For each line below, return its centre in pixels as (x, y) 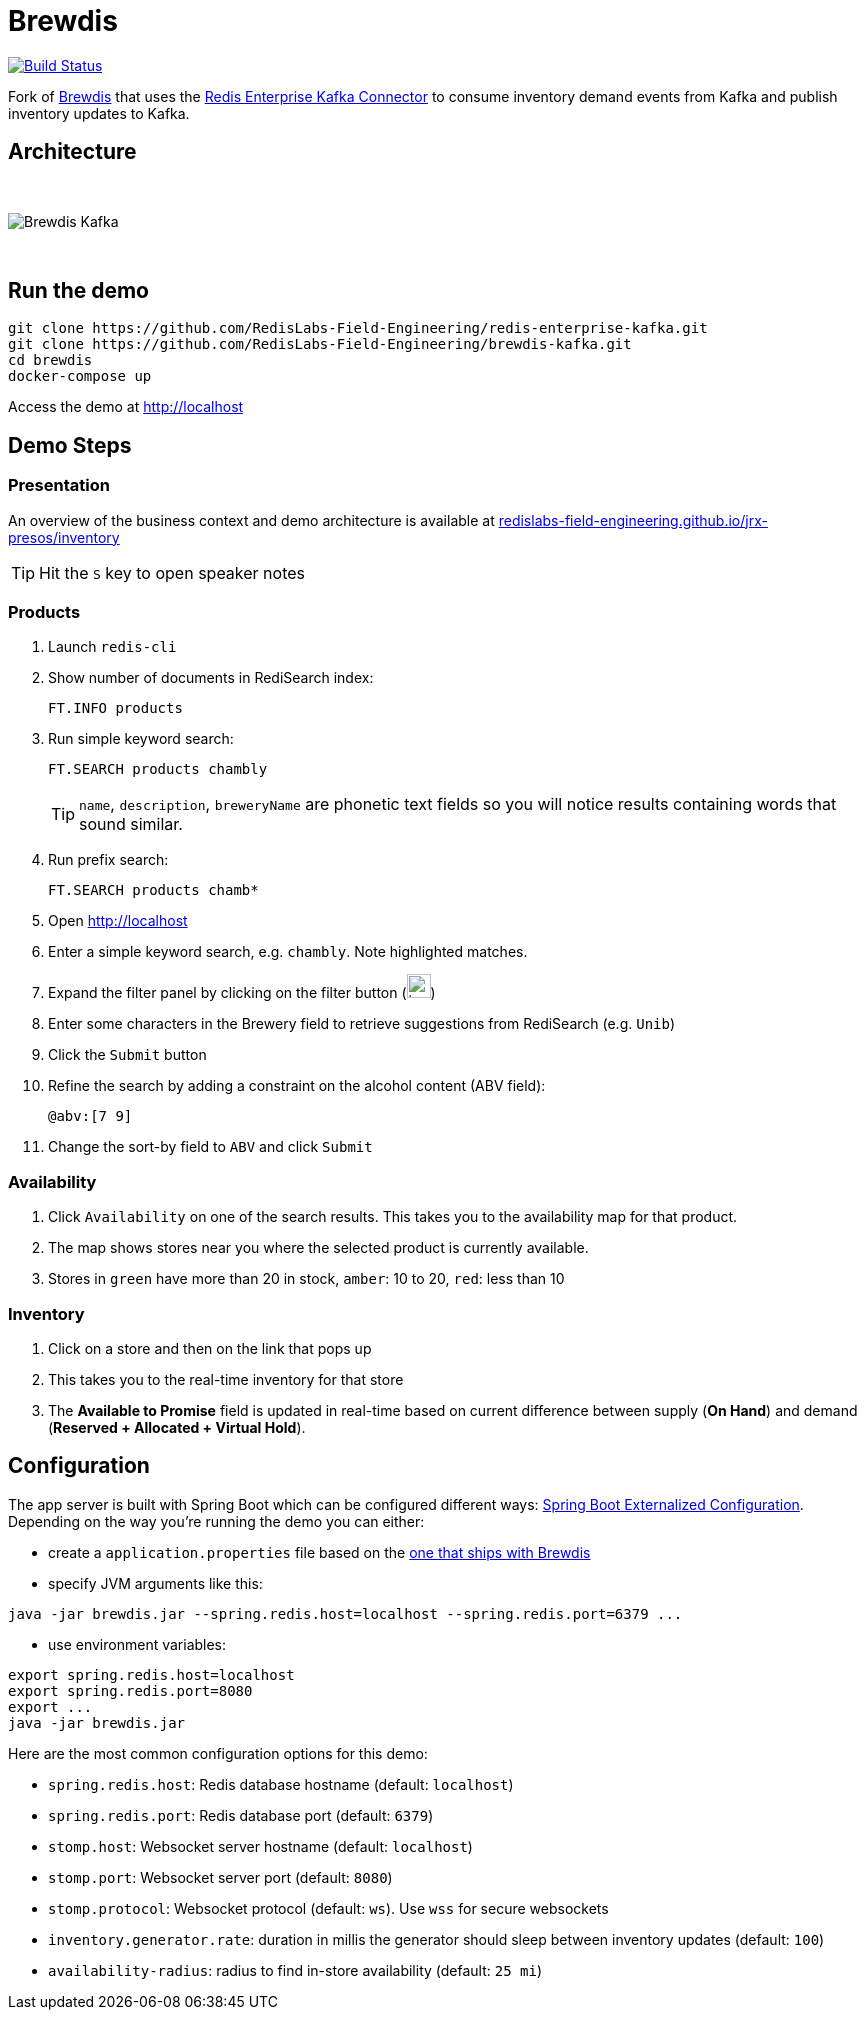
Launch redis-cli (112, 647)
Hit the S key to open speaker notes (172, 572)
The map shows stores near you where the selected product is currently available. (318, 1248)
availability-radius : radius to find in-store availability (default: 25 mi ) (295, 1970)
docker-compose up (80, 376)
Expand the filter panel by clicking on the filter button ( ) (242, 993)
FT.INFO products (115, 708)
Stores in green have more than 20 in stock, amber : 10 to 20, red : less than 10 (306, 1279)
